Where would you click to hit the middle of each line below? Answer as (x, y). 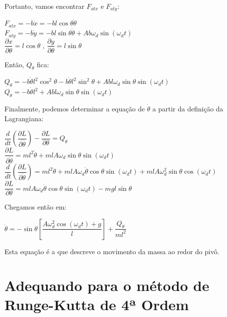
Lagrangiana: (24, 118)
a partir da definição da (188, 108)
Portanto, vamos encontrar (44, 6)
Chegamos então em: (36, 207)
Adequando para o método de (107, 285)
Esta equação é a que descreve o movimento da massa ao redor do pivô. (112, 251)
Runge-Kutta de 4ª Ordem (97, 304)
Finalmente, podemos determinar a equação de (75, 108)
